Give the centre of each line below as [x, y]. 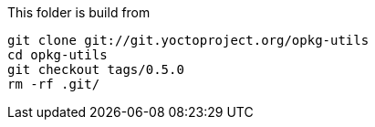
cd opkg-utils [57, 55]
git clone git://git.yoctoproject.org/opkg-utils [188, 40]
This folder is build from [79, 12]
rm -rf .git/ [54, 84]
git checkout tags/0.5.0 [96, 69]
